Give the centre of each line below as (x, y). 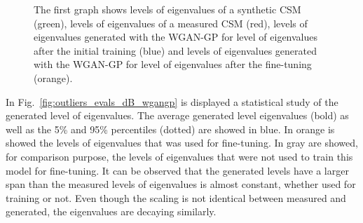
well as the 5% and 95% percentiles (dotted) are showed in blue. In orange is (170, 129)
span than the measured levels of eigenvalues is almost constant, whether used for (181, 184)
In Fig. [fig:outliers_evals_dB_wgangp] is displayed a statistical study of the (172, 101)
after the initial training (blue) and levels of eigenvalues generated (175, 50)
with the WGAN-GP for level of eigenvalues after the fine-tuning (173, 64)
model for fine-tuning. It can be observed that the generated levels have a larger (177, 170)
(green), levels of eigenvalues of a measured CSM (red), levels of (171, 23)
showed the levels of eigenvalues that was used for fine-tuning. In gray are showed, (182, 143)
